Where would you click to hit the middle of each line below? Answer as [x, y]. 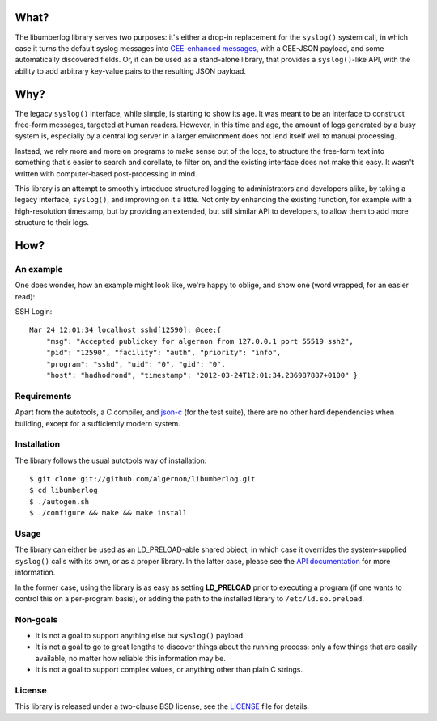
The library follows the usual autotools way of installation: [111, 460]
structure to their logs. [52, 223]
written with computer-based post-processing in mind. [106, 173]
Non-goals [36, 619]
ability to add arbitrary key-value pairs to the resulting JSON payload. [131, 71]
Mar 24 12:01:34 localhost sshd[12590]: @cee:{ [125, 330]
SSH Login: [34, 312]
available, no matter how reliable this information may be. [130, 658]
